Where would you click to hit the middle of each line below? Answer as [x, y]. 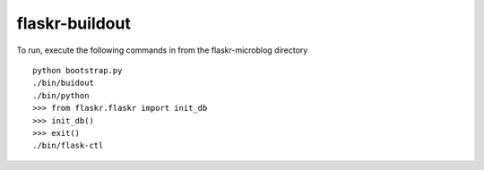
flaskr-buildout [74, 23]
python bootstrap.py [78, 70]
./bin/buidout [63, 83]
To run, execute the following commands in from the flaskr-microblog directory [162, 50]
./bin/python [61, 95]
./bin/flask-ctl [68, 146]
